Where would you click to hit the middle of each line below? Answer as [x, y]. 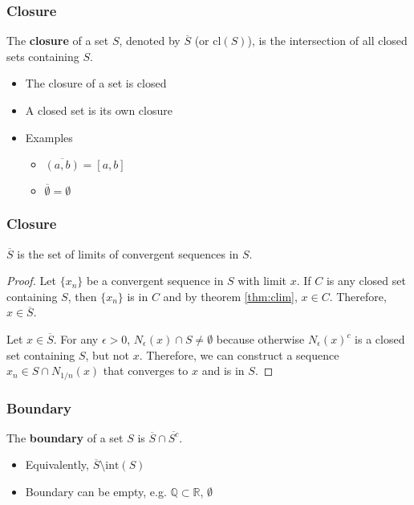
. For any [76, 339]
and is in [223, 371]
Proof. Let [31, 281]
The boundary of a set [65, 437]
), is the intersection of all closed [327, 41]
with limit [262, 281]
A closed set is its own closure [99, 110]
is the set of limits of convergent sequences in [128, 253]
